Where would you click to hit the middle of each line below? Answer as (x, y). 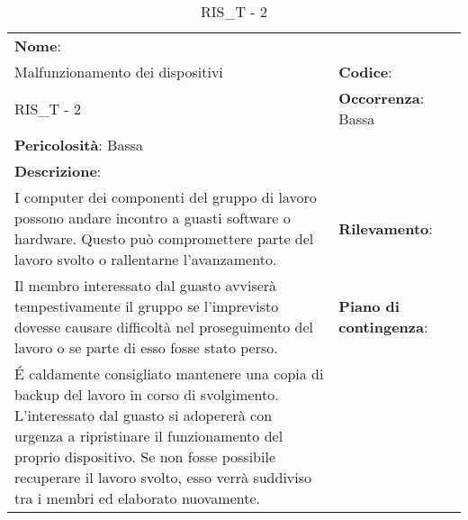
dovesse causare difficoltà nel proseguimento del (164, 327)
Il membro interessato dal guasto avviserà (146, 285)
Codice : (365, 72)
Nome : (38, 46)
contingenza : (383, 327)
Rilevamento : (386, 228)
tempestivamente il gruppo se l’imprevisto (147, 306)
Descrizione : (58, 171)
